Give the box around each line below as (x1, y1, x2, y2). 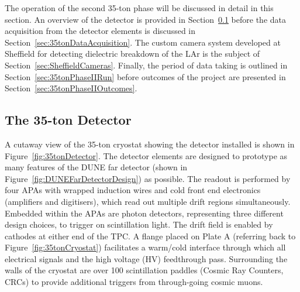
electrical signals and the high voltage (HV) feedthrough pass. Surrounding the (5, 252, 288, 264)
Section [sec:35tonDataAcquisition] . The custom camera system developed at (5, 36, 281, 48)
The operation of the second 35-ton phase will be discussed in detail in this (5, 2, 274, 13)
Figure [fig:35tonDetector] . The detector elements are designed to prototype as (5, 149, 288, 162)
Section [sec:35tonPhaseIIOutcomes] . (5, 82, 137, 94)
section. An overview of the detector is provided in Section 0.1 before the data (5, 13, 286, 25)
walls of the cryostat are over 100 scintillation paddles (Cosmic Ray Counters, (5, 264, 284, 276)
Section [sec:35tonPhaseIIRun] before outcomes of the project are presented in (5, 70, 286, 83)
